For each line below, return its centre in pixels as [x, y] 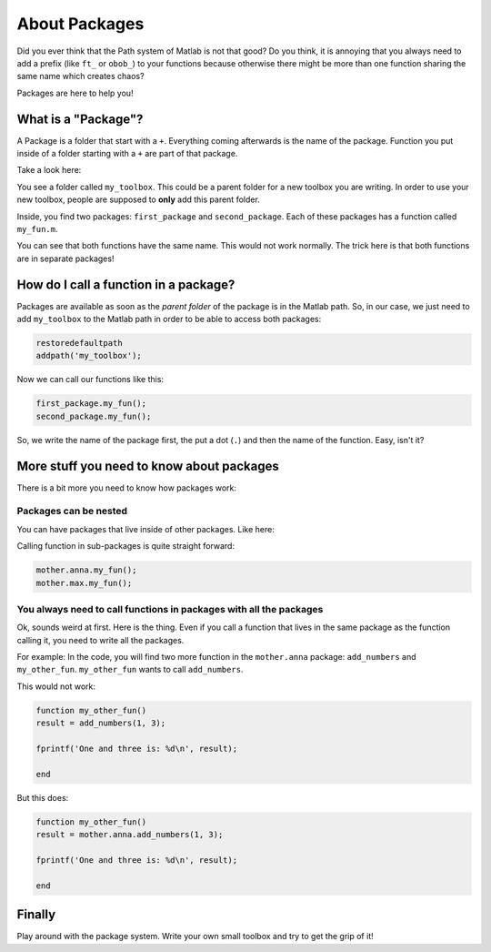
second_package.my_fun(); [94, 416]
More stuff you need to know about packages [148, 466]
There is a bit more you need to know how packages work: [126, 488]
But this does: [43, 797]
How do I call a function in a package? [126, 284]
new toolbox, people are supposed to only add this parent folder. [139, 199]
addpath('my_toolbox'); [89, 356]
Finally [36, 915]
